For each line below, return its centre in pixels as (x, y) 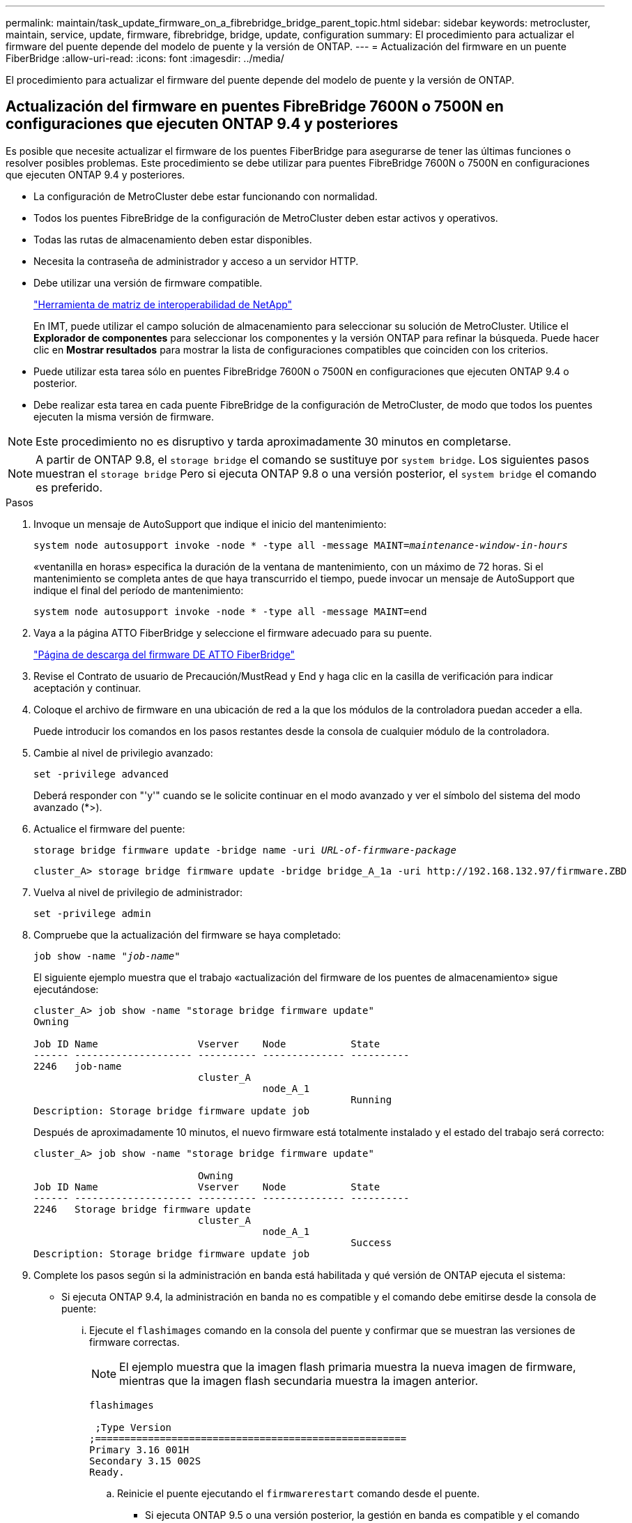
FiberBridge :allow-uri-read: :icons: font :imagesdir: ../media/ (145, 58)
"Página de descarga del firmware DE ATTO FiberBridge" (164, 654)
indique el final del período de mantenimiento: (139, 590)
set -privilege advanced (101, 774)
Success (371, 1242)
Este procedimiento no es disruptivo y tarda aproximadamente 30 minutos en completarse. (273, 441)
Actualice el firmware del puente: (109, 828)
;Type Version (133, 1427)
